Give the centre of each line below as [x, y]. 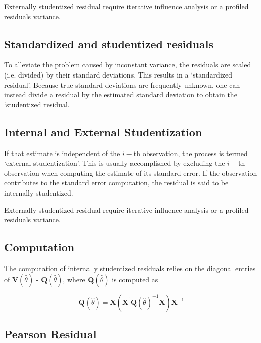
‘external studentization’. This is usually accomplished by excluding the [115, 163]
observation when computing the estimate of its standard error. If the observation [131, 173]
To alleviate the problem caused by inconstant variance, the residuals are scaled [128, 65]
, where [74, 279]
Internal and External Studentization [103, 131]
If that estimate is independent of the [62, 153]
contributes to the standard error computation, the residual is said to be [116, 183]
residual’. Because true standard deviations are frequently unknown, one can [122, 84]
